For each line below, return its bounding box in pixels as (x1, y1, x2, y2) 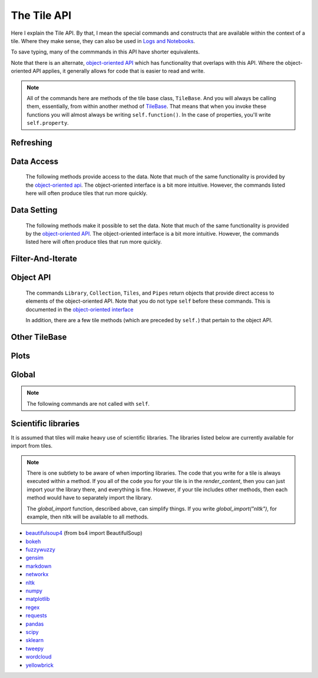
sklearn (25, 637, 44, 644)
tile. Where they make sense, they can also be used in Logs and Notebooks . (11, 37, 196, 44)
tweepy (25, 645, 44, 652)
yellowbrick (25, 662, 54, 669)
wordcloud (25, 653, 52, 660)
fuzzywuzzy (25, 546, 55, 553)
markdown (25, 563, 52, 570)
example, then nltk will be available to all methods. (26, 513, 149, 520)
